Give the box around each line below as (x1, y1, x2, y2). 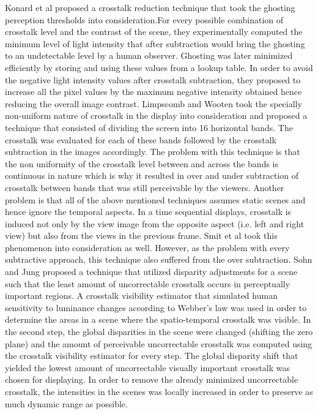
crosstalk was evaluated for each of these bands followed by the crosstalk (5, 133, 276, 146)
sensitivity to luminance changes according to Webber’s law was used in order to (5, 301, 307, 314)
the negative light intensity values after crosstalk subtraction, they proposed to (5, 73, 301, 86)
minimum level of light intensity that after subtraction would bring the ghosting (5, 37, 305, 50)
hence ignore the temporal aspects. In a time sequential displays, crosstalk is (5, 205, 292, 218)
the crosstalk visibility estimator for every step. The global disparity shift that (5, 349, 298, 362)
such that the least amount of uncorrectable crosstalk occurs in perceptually (5, 277, 290, 290)
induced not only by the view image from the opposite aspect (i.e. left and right (5, 217, 305, 230)
